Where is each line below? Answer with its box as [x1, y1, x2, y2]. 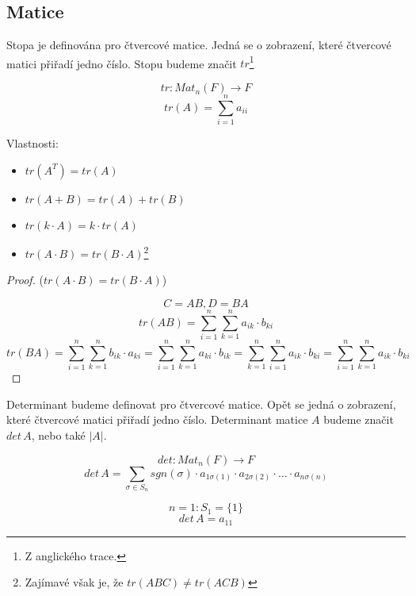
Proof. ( [6, 271, 44, 288]
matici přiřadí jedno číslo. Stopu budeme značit [6, 55, 237, 71]
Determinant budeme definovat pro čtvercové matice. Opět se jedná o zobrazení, [6, 395, 396, 412]
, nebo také [31, 427, 86, 444]
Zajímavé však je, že [25, 574, 124, 590]
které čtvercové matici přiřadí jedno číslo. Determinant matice [6, 411, 308, 428]
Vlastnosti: [6, 135, 59, 152]
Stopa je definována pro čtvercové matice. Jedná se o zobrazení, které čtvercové [6, 37, 391, 53]
